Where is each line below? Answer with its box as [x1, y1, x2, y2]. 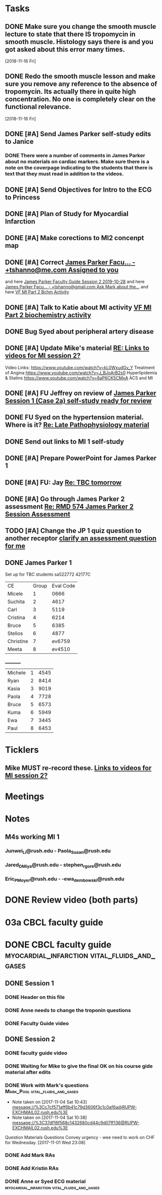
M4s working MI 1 [5, 832, 60, 841]
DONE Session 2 [5, 1035, 55, 1043]
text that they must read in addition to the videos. [5, 170, 124, 177]
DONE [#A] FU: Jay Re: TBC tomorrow [5, 478, 122, 486]
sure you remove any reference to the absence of [5, 80, 157, 88]
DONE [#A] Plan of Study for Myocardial [5, 209, 129, 218]
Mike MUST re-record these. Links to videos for [5, 764, 152, 772]
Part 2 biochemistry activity [5, 311, 91, 319]
